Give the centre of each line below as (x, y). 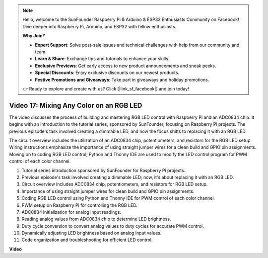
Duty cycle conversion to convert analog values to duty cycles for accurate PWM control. (113, 226)
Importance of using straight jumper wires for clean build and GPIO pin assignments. (108, 191)
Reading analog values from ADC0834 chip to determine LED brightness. (96, 219)
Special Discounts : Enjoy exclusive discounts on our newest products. (107, 73)
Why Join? (34, 36)
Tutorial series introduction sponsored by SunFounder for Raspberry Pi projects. (103, 170)
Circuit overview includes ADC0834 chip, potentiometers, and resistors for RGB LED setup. (115, 184)
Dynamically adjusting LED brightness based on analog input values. (92, 233)
